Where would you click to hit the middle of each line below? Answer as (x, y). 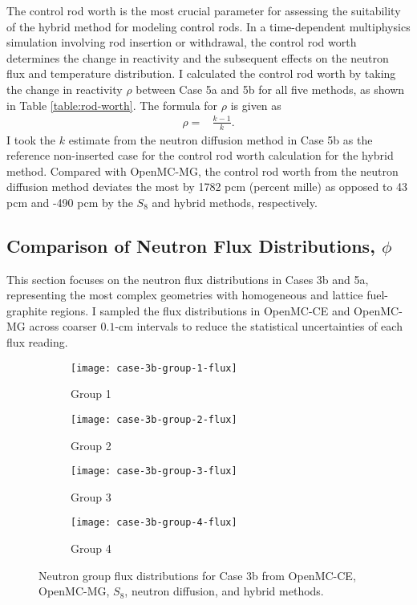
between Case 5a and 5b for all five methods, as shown (270, 89)
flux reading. (37, 342)
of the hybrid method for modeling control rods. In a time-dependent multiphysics (208, 26)
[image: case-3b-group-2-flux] (154, 419)
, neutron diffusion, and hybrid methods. (224, 591)
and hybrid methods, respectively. (235, 202)
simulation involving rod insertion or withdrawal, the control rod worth (182, 42)
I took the (31, 139)
